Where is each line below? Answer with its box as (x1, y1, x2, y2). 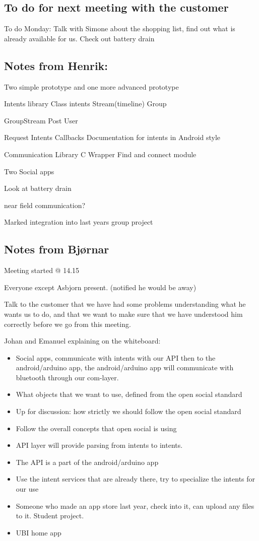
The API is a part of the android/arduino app (16, 456, 159, 467)
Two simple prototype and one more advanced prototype (4, 81, 179, 92)
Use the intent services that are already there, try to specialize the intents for (16, 474, 255, 484)
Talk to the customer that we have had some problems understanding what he (4, 299, 246, 309)
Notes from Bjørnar (4, 241, 109, 257)
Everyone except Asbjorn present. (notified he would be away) (4, 282, 197, 292)
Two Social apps (4, 166, 54, 176)
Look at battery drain (4, 183, 72, 193)
